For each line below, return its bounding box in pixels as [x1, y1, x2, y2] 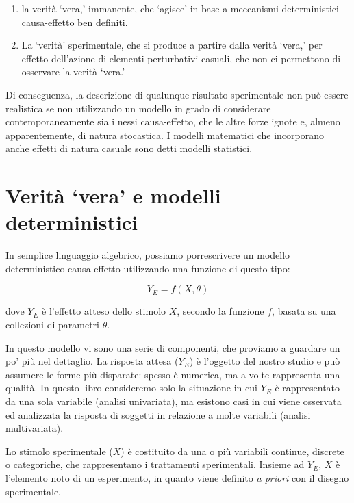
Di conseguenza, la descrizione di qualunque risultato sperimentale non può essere [5, 87, 349, 101]
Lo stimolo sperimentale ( [5, 443, 113, 458]
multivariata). [5, 421, 64, 435]
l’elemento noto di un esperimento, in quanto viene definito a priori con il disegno [5, 470, 349, 485]
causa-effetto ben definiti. [21, 14, 128, 29]
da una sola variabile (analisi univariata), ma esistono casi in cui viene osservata [5, 394, 342, 408]
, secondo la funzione [177, 304, 264, 318]
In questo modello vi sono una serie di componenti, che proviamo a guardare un [5, 340, 340, 354]
